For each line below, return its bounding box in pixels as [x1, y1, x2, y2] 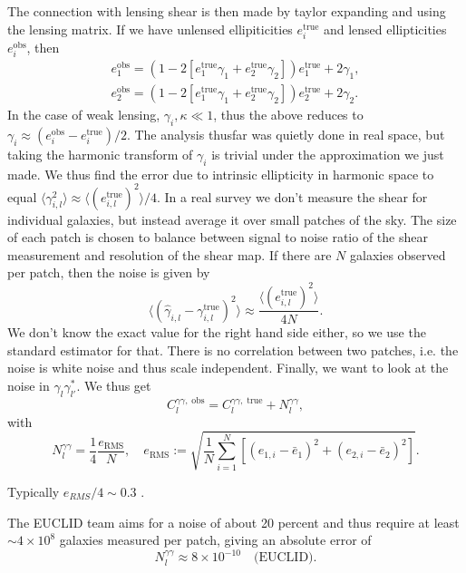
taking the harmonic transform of [7, 144, 193, 163]
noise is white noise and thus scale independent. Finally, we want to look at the [7, 358, 449, 377]
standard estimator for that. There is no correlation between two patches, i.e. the [7, 340, 459, 359]
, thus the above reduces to [213, 104, 364, 123]
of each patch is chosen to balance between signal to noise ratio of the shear [7, 228, 428, 247]
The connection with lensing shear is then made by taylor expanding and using [7, 2, 446, 20]
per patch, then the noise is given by [7, 263, 210, 282]
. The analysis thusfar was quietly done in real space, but [126, 124, 445, 143]
